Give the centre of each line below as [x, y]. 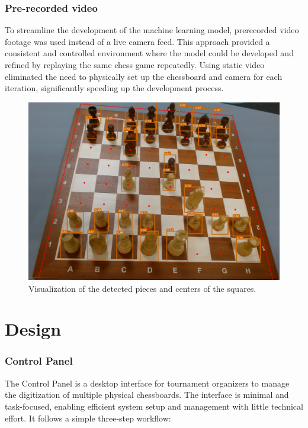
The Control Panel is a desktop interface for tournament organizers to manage [147, 383]
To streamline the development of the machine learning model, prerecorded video [152, 30]
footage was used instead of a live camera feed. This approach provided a [137, 41]
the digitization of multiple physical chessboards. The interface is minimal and [147, 395]
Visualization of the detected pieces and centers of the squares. [142, 288]
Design [33, 329]
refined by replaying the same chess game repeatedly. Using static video [135, 65]
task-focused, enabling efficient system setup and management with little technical [154, 406]
